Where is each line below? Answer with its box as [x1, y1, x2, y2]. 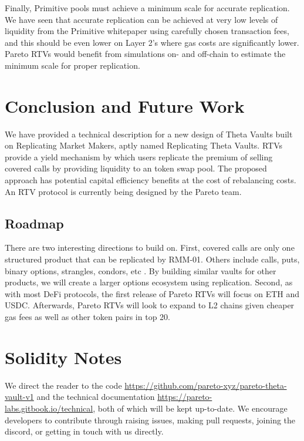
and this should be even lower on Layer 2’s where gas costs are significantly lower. [5, 36, 299, 48]
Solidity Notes [5, 345, 122, 369]
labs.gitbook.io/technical [5, 402, 93, 414]
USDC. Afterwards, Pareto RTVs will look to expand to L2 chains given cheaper [5, 299, 295, 311]
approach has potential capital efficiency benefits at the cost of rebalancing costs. [5, 174, 296, 186]
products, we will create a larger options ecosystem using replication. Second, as [5, 276, 293, 288]
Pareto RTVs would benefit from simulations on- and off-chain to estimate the [5, 48, 286, 60]
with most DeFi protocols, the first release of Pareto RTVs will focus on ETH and [5, 287, 300, 299]
